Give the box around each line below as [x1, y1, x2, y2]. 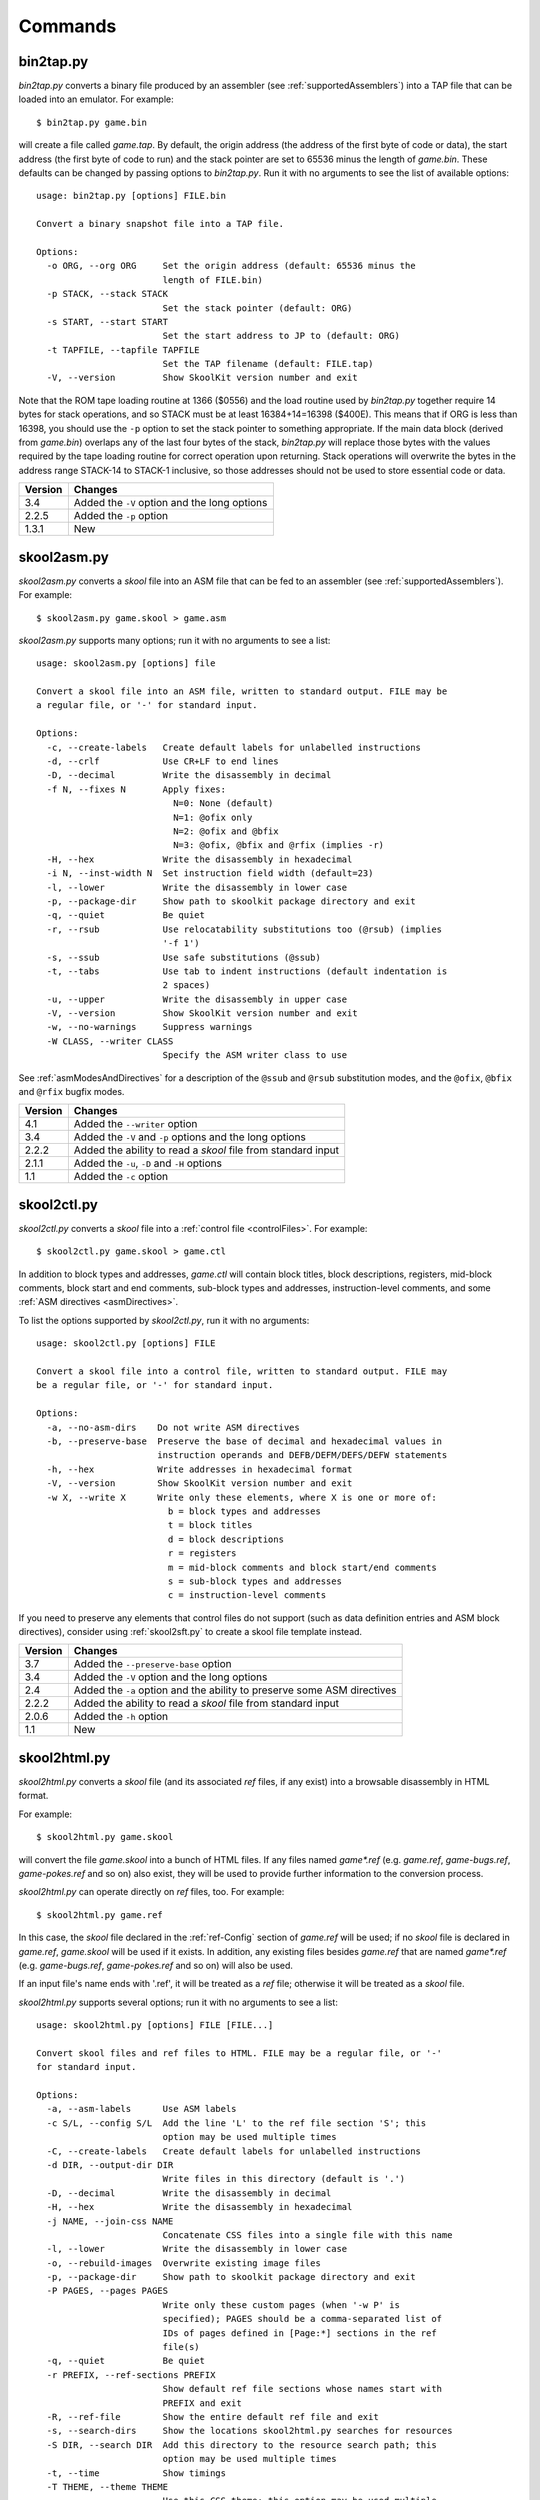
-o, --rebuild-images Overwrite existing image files [46, 2257, 322, 2269]
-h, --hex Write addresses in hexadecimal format [46, 1463, 353, 1475]
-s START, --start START [46, 316, 169, 327]
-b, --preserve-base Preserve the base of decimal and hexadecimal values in [46, 1436, 443, 1447]
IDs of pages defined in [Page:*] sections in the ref [162, 2327, 437, 2339]
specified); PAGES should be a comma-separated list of [162, 2313, 443, 2325]
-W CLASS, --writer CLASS [46, 1035, 174, 1047]
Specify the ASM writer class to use [162, 1050, 348, 1061]
